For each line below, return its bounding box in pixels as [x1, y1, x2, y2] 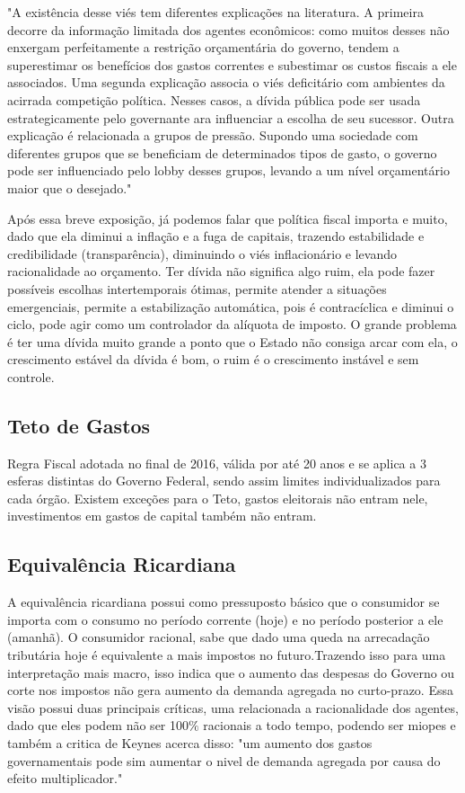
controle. [7, 367, 55, 386]
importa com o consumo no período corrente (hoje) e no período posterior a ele [7, 610, 443, 628]
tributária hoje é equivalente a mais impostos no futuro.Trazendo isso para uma [7, 646, 446, 664]
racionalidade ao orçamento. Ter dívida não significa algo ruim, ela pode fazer [7, 262, 435, 281]
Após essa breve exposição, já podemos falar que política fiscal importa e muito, [7, 209, 448, 227]
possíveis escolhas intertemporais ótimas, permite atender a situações [7, 279, 387, 298]
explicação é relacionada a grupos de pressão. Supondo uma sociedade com [7, 126, 418, 145]
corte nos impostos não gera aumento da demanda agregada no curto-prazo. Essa [7, 681, 453, 699]
